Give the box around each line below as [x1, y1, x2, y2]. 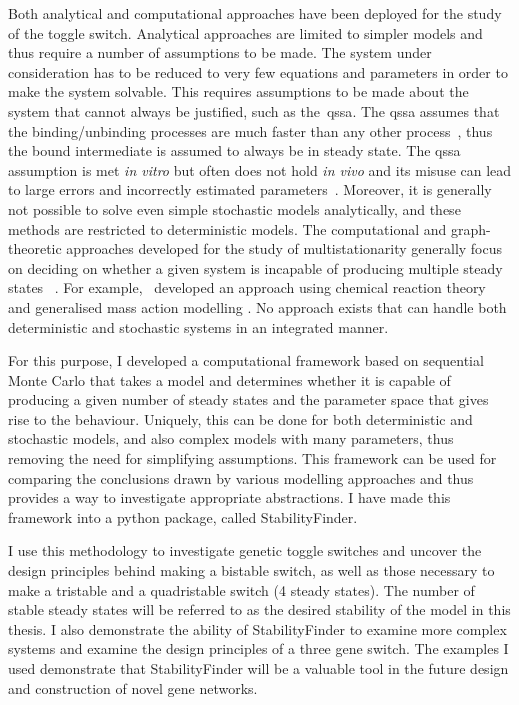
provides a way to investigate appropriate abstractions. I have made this [8, 487, 451, 508]
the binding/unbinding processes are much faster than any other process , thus [8, 120, 493, 141]
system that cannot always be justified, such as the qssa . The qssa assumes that [8, 100, 500, 121]
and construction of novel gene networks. [8, 677, 258, 698]
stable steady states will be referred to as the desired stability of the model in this [8, 599, 511, 620]
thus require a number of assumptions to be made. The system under [8, 42, 432, 63]
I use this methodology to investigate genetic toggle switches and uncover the [8, 540, 482, 561]
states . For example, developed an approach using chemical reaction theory [8, 277, 486, 298]
